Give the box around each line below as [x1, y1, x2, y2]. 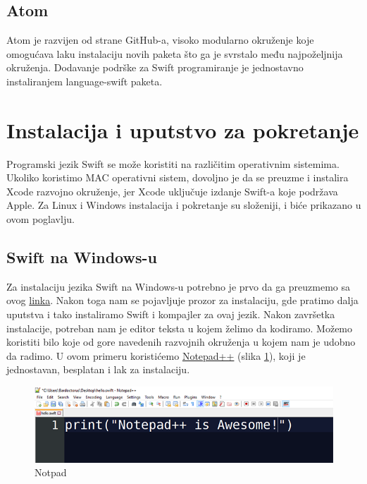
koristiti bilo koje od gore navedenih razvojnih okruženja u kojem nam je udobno [6, 334, 356, 349]
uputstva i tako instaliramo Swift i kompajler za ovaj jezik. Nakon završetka [6, 307, 335, 322]
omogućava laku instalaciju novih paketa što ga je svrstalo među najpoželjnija [6, 46, 343, 61]
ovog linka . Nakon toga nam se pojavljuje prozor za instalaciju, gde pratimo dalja [6, 293, 359, 308]
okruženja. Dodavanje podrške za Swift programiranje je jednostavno [6, 60, 304, 75]
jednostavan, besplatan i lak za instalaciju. [6, 362, 190, 377]
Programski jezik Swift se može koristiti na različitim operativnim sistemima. [6, 156, 340, 171]
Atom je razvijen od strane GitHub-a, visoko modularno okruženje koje [6, 32, 314, 47]
